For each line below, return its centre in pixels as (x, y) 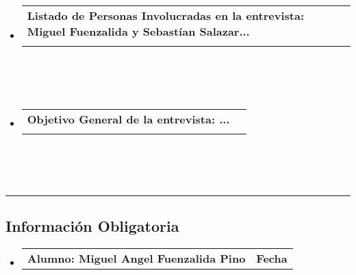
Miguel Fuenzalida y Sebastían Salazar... (138, 31)
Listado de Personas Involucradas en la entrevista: (166, 15)
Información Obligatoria (92, 225)
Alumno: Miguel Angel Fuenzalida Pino (136, 258)
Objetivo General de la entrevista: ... (128, 119)
